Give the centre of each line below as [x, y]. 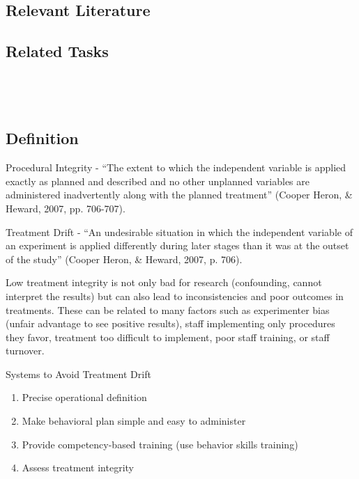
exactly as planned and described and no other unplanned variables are [158, 181]
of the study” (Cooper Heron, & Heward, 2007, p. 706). [124, 259]
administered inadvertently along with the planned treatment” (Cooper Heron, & [179, 195]
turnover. [25, 351]
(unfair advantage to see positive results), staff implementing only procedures [170, 323]
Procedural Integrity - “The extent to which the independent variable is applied [176, 167]
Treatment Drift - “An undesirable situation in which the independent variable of [179, 231]
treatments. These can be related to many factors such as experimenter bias [168, 309]
